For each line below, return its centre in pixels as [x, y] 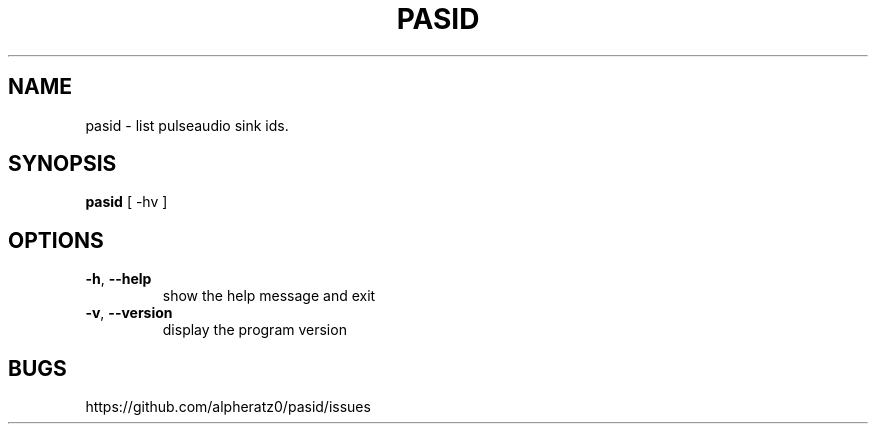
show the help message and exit [269, 296]
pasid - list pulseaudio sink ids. [187, 125]
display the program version [254, 330]
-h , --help [118, 279]
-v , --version [129, 313]
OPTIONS [56, 240]
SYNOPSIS [62, 164]
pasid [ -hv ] [126, 202]
